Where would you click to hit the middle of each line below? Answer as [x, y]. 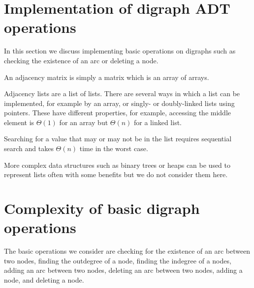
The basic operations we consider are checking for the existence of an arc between [127, 251]
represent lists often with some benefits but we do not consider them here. [116, 174]
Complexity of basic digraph [102, 208]
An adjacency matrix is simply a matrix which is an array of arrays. [107, 77]
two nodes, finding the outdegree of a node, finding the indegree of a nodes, [118, 260]
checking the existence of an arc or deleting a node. [81, 60]
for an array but [84, 122]
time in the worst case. [114, 148]
